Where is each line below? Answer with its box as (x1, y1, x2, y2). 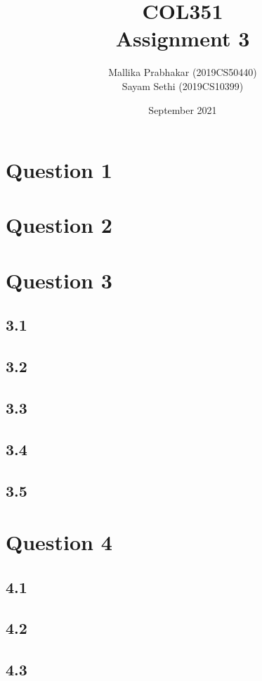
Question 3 (6, 265, 112, 294)
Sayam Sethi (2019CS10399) (122, 78, 244, 93)
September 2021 (148, 102, 217, 117)
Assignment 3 (115, 24, 250, 53)
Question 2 (6, 210, 112, 239)
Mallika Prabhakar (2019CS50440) (108, 65, 257, 79)
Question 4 (6, 528, 112, 556)
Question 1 (6, 155, 112, 184)
